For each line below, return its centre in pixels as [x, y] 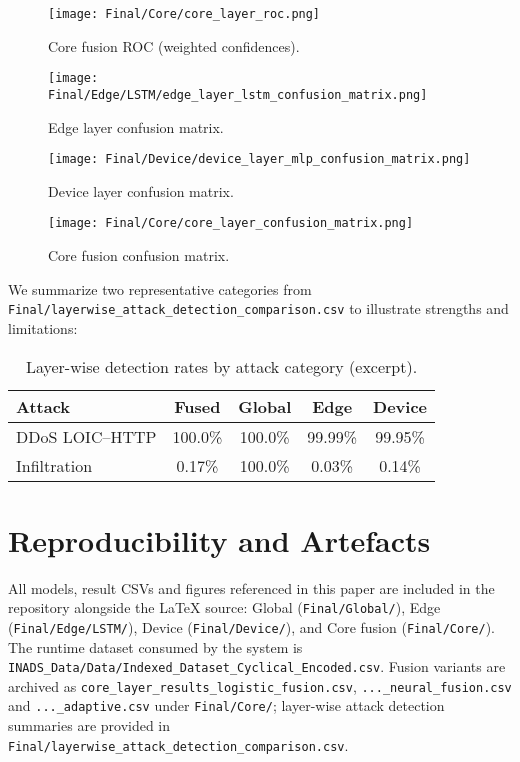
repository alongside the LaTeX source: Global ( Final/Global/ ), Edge [224, 607]
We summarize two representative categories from [160, 288]
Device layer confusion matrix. [141, 190]
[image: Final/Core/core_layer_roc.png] [184, 14]
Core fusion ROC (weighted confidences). [174, 45]
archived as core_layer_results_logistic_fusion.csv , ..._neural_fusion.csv [260, 685]
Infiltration [54, 465]
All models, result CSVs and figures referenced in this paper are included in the [251, 587]
